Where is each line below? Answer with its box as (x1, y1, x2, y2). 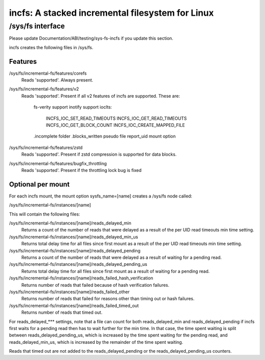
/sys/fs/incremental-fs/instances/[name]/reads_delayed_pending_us (9, 261, 147, 267)
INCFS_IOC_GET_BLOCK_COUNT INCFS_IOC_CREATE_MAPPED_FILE (46, 122, 185, 128)
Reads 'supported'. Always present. (21, 77, 93, 83)
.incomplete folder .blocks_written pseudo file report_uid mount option (33, 133, 176, 139)
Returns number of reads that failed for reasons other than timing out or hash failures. (21, 296, 195, 302)
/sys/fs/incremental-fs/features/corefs (9, 70, 87, 76)
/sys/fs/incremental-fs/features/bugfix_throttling (9, 160, 107, 166)
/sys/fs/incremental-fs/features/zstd (9, 144, 83, 150)
